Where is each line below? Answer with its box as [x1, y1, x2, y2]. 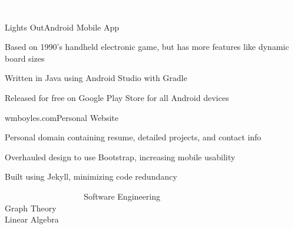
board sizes [5, 52, 45, 64]
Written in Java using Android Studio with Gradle [5, 72, 187, 84]
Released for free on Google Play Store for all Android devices [5, 91, 229, 103]
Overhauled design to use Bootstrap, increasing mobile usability [5, 150, 236, 163]
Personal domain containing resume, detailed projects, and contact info [5, 131, 262, 143]
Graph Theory [5, 201, 57, 214]
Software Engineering [84, 190, 160, 202]
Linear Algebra [5, 213, 59, 225]
